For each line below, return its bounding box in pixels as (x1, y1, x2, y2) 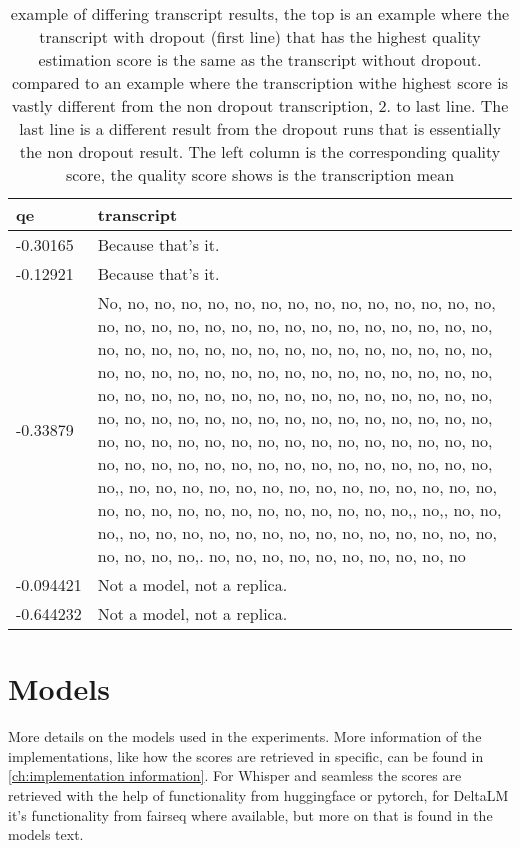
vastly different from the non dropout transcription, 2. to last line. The (11, 94, 509, 117)
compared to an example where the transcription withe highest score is (11, 71, 509, 94)
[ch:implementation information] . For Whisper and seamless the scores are (8, 765, 462, 786)
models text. (8, 824, 84, 845)
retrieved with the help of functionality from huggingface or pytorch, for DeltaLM (8, 784, 509, 805)
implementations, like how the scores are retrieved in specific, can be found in (8, 745, 484, 766)
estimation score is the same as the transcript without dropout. (38, 48, 482, 71)
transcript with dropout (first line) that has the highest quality (39, 25, 481, 48)
